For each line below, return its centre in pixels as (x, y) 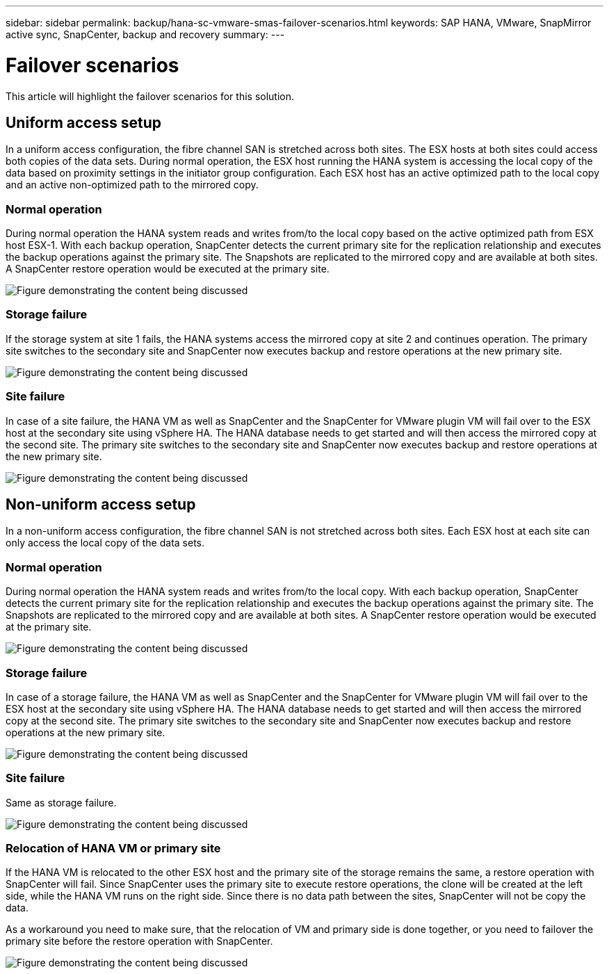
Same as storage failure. (61, 802)
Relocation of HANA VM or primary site (113, 849)
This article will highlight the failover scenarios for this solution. (150, 96)
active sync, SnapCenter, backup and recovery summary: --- (145, 34)
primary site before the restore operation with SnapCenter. (139, 941)
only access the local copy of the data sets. (105, 543)
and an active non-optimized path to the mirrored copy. (132, 185)
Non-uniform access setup (101, 505)
